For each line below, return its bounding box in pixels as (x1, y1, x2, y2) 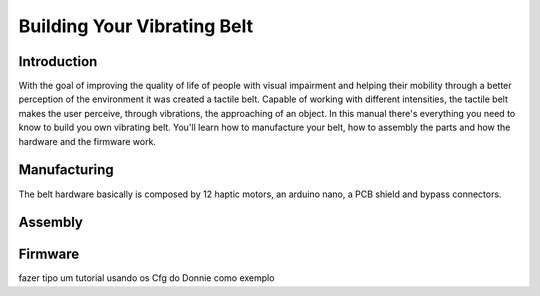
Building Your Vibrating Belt (18, 15, 254, 37)
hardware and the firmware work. (18, 135, 157, 147)
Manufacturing (18, 161, 114, 179)
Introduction (18, 53, 98, 70)
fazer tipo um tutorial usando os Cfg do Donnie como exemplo (18, 272, 275, 284)
